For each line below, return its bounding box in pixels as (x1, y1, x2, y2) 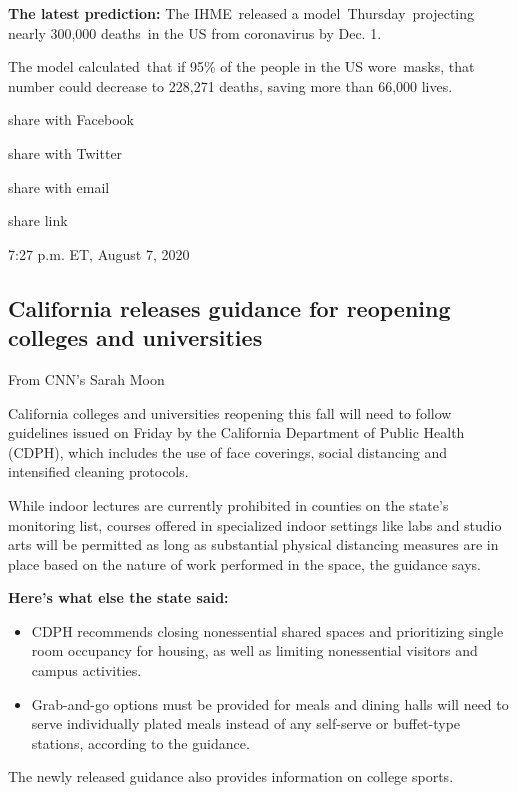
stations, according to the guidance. (31, 732, 250, 753)
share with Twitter (8, 142, 123, 163)
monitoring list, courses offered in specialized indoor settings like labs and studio (8, 514, 502, 535)
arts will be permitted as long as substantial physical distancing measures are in (8, 534, 499, 555)
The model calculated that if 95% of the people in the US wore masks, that (8, 56, 475, 77)
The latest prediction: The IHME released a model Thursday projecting (8, 3, 475, 23)
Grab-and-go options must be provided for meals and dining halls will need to (31, 693, 509, 714)
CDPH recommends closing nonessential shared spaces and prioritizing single (31, 620, 504, 641)
